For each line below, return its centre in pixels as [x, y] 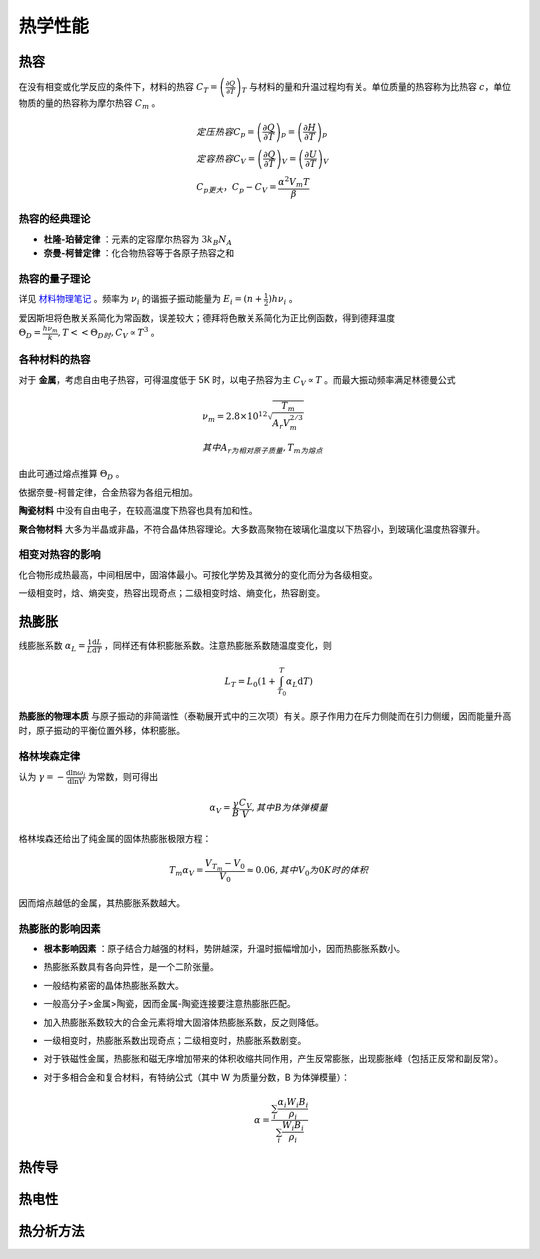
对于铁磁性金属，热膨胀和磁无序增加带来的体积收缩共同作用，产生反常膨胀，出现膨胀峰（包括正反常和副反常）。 [273, 1059]
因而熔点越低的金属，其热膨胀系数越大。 [101, 902]
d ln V [75, 782]
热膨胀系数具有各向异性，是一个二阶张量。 [131, 967]
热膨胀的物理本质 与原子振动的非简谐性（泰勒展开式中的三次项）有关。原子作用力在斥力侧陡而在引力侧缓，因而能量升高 [265, 716]
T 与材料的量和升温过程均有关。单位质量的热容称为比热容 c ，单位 [376, 88]
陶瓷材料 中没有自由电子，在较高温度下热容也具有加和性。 [138, 511]
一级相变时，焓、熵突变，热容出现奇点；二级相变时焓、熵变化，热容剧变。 [171, 593]
